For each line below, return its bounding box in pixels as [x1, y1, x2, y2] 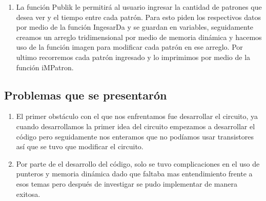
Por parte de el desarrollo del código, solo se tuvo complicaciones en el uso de [16, 158, 260, 169]
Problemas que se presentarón [4, 87, 167, 103]
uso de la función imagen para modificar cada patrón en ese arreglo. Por [16, 42, 243, 52]
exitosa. [16, 188, 40, 199]
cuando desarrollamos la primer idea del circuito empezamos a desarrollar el [16, 120, 255, 131]
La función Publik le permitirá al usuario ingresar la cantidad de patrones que [16, 2, 262, 12]
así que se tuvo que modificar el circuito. [16, 141, 144, 152]
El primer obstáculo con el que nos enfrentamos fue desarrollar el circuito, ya [16, 111, 258, 122]
